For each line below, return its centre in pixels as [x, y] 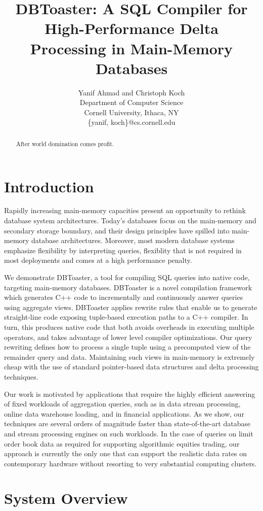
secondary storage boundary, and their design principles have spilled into [117, 230]
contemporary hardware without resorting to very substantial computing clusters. [130, 463]
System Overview [66, 498]
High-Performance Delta [131, 28]
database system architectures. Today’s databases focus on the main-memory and [130, 220]
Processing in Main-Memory [131, 48]
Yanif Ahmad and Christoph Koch [131, 92]
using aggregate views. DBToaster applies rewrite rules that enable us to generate [131, 307]
